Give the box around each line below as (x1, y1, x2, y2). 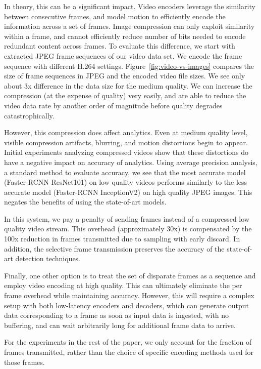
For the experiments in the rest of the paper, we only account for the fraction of (4, 337, 252, 347)
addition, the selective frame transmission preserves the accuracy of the (4, 243, 225, 254)
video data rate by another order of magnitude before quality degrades (4, 100, 223, 110)
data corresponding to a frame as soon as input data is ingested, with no (4, 310, 229, 320)
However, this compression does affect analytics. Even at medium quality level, (4, 127, 248, 138)
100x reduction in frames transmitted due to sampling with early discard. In (4, 233, 240, 244)
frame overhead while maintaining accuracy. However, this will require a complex (4, 290, 254, 301)
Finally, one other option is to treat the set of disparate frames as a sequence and (4, 270, 256, 280)
